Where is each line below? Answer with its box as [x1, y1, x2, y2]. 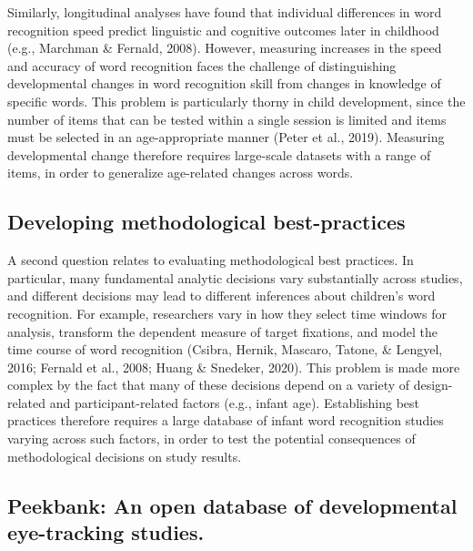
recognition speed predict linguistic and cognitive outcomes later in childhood [7, 20, 439, 39]
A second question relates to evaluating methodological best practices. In [7, 250, 414, 270]
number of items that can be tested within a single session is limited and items [7, 109, 447, 128]
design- [413, 375, 453, 394]
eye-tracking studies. [7, 518, 205, 546]
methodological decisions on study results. [7, 446, 242, 465]
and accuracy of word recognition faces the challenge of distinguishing [7, 56, 397, 75]
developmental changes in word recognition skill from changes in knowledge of [7, 74, 441, 93]
